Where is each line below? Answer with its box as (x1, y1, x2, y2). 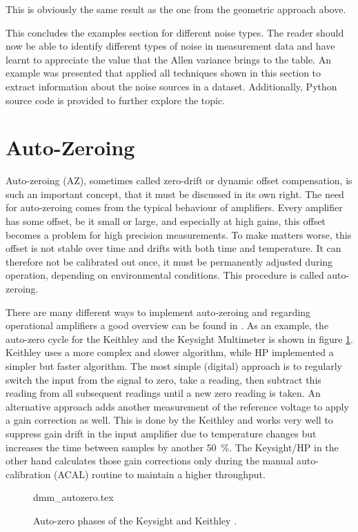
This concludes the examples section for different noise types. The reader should (6, 25, 344, 39)
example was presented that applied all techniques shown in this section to (6, 66, 321, 80)
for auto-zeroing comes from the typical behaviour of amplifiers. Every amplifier (6, 200, 343, 215)
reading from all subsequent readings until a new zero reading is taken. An (6, 386, 321, 400)
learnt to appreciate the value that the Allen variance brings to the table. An (6, 52, 331, 66)
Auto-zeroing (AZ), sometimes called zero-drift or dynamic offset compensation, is (6, 173, 352, 188)
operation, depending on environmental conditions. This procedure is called (6, 268, 324, 282)
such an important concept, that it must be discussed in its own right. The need (6, 186, 344, 201)
